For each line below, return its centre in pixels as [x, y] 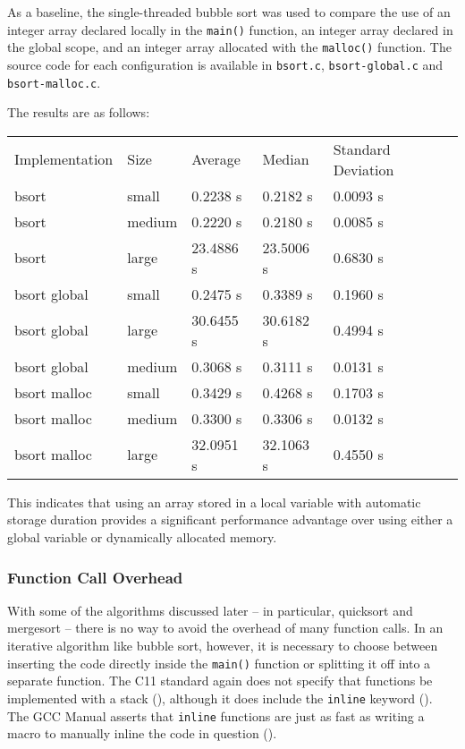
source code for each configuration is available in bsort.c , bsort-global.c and [225, 64]
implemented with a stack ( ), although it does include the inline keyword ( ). [220, 698]
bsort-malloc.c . [54, 82]
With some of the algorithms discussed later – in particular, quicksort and [210, 610]
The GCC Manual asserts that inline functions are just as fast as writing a [216, 715]
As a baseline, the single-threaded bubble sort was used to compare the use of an [229, 12]
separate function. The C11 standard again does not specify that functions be [220, 681]
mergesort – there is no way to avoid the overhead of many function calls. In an [225, 628]
